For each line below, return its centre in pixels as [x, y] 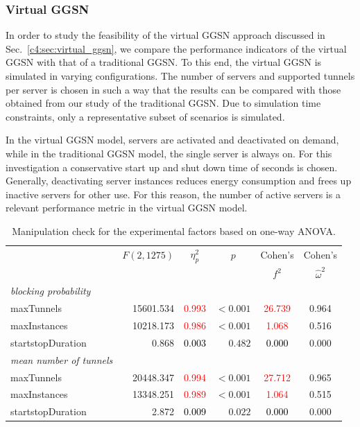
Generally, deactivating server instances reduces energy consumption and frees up [179, 181]
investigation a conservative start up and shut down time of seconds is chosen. [172, 167]
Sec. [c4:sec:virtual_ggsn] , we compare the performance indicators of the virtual [176, 48]
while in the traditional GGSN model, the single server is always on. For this [169, 153]
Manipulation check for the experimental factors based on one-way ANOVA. [174, 230]
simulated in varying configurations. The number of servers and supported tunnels [180, 76]
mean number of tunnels [62, 359]
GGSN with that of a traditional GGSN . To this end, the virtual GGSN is [164, 62]
